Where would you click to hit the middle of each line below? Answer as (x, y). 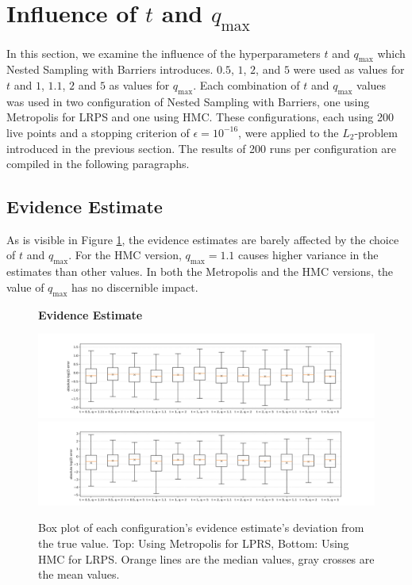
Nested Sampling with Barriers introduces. (110, 69)
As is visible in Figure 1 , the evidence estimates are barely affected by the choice (203, 239)
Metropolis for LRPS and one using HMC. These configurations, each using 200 (200, 117)
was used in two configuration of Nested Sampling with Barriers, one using (188, 101)
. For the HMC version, (125, 255)
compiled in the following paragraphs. (98, 164)
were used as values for (349, 69)
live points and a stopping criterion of (98, 132)
